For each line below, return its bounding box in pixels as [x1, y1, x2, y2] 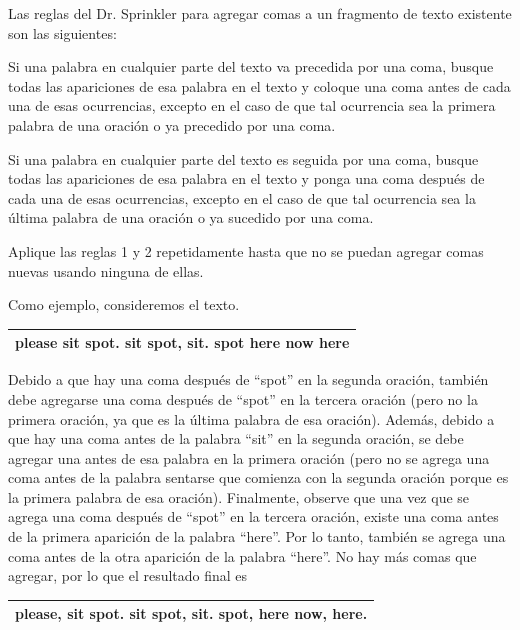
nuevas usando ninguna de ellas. [8, 260, 204, 281]
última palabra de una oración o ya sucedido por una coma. [8, 207, 374, 228]
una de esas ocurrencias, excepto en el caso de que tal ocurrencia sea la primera [8, 95, 496, 116]
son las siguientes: [8, 22, 117, 43]
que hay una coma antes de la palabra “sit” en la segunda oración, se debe [8, 428, 464, 449]
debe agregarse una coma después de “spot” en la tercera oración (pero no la [8, 388, 478, 409]
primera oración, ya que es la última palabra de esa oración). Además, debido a [8, 408, 495, 429]
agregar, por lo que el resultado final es [8, 565, 248, 586]
